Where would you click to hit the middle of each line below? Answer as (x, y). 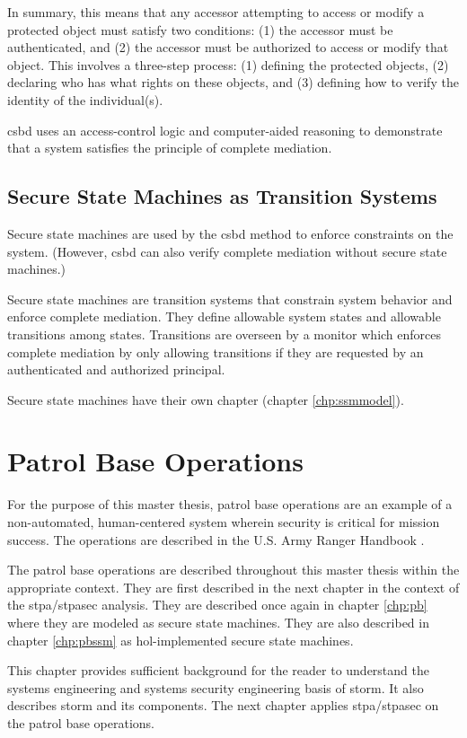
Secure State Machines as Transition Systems (222, 196)
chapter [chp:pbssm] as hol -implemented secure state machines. (181, 640)
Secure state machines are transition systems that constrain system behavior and (230, 299)
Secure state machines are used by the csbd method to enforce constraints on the (230, 233)
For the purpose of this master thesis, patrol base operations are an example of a (230, 504)
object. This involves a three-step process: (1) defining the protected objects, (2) (228, 64)
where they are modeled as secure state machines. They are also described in (218, 622)
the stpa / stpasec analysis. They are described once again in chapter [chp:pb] (217, 605)
